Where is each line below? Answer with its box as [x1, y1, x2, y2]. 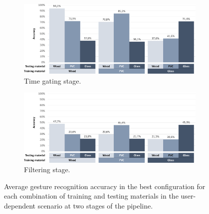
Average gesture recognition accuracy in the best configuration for [4, 181, 206, 191]
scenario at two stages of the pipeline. [37, 201, 153, 211]
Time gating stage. [24, 75, 81, 86]
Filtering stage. [24, 164, 70, 175]
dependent [4, 201, 36, 211]
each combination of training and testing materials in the [4, 191, 179, 201]
